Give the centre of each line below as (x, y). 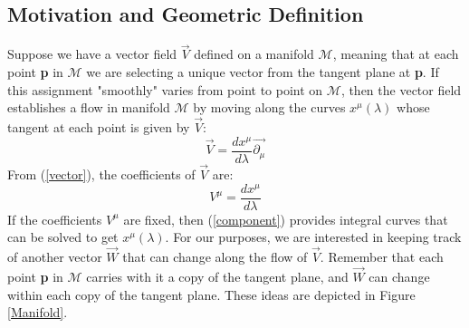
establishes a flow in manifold (89, 107)
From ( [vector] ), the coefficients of (101, 174)
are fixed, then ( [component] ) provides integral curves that (286, 219)
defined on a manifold (254, 54)
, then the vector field (401, 89)
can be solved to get (63, 237)
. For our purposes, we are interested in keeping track (313, 237)
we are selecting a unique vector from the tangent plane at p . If (263, 72)
